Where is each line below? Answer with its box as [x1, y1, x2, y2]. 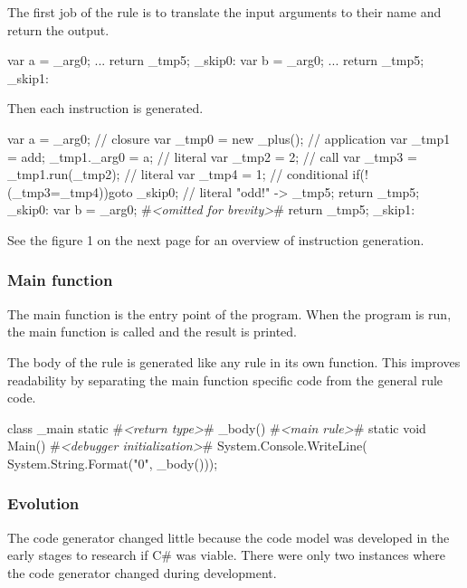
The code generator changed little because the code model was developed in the [7, 527, 450, 546]
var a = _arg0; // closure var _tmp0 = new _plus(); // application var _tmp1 [7, 128, 451, 147]
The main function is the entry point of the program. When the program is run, [7, 304, 452, 323]
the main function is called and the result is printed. [7, 322, 297, 341]
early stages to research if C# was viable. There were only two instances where [7, 545, 445, 564]
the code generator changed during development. [7, 563, 277, 582]
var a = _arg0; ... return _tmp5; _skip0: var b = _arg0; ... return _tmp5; [7, 51, 424, 70]
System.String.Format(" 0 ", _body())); [7, 453, 218, 472]
